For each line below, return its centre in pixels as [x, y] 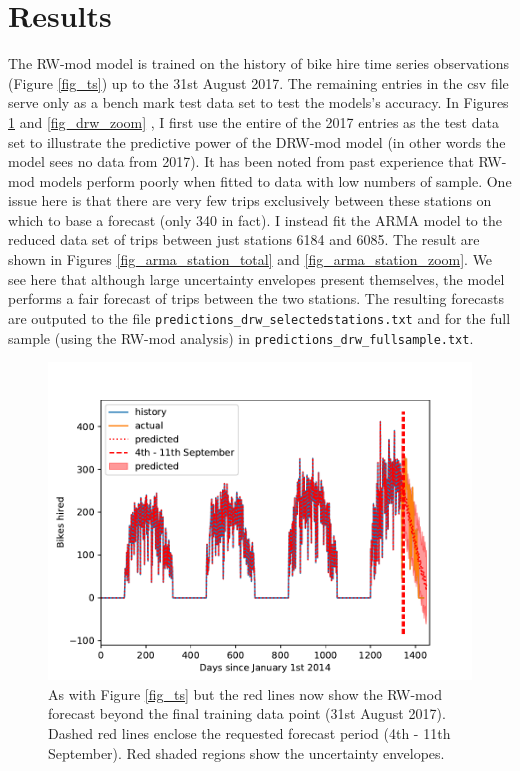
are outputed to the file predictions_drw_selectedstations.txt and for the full [259, 317]
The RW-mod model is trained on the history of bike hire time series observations [258, 63]
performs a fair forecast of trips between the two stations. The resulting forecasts [256, 298]
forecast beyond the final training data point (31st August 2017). [247, 713]
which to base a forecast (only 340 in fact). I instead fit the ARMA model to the [255, 219]
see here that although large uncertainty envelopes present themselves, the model [256, 278]
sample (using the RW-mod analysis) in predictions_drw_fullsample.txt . [241, 337]
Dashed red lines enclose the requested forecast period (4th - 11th [249, 732]
